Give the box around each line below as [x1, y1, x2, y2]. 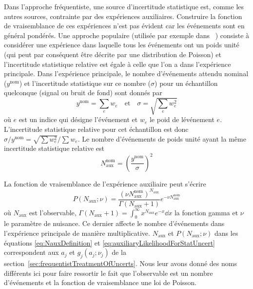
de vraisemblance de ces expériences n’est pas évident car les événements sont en [4, 21, 245, 31]
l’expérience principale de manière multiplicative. [4, 228, 150, 238]
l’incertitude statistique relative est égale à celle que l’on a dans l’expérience [4, 59, 231, 69]
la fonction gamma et [174, 207, 238, 217]
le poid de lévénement [149, 114, 214, 124]
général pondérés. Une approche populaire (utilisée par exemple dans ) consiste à [4, 30, 250, 40]
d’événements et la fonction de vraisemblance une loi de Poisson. [4, 277, 197, 288]
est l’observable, [29, 207, 77, 217]
